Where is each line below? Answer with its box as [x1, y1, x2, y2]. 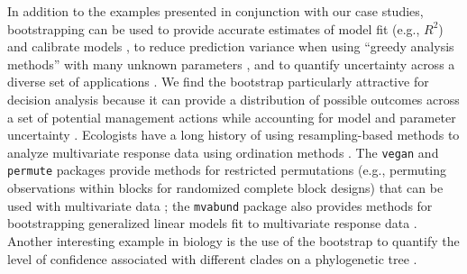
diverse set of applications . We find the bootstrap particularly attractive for [7, 72, 429, 91]
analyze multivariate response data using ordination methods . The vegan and [7, 142, 439, 161]
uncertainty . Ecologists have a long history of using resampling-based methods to [7, 125, 460, 144]
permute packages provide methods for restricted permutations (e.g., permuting [7, 160, 447, 179]
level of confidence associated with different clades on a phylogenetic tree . [7, 249, 417, 268]
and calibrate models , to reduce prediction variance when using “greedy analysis [7, 37, 454, 56]
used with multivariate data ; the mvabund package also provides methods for [7, 196, 433, 215]
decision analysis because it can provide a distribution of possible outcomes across [7, 89, 460, 108]
